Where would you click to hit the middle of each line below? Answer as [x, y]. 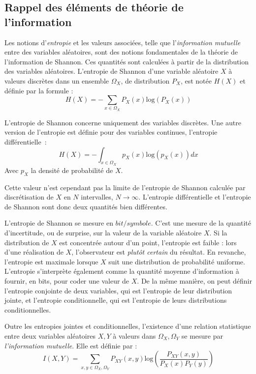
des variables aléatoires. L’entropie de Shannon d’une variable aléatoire [112, 71]
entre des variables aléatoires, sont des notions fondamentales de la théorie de [121, 52]
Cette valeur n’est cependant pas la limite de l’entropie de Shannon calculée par [125, 187]
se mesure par [202, 335]
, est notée [196, 80]
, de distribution [145, 80]
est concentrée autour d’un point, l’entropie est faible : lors [148, 242]
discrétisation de [29, 197]
